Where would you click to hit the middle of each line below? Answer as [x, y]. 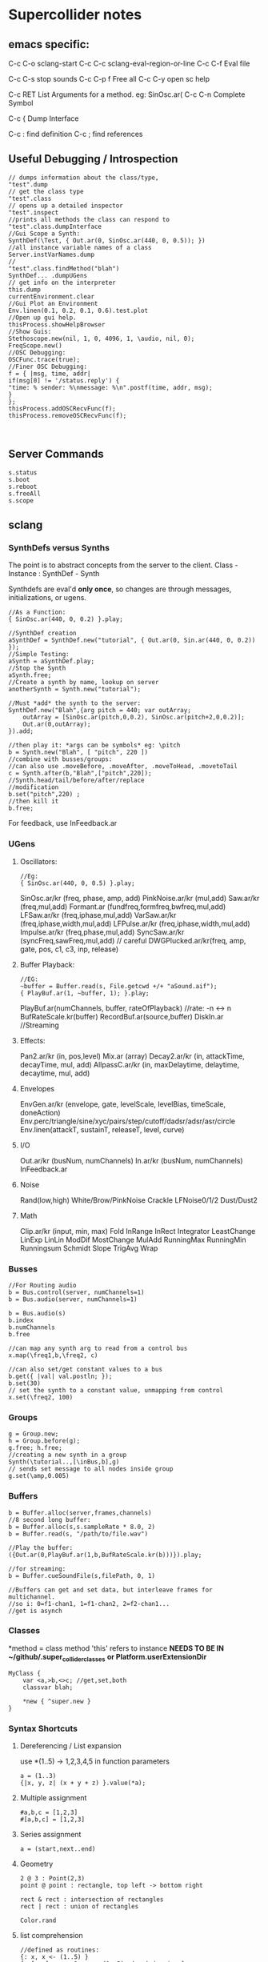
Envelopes [37, 1088]
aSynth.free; [30, 675]
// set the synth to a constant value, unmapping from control [116, 1390]
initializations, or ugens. [47, 598]
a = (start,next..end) [58, 1849]
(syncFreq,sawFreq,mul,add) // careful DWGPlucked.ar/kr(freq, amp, [133, 940]
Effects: [32, 1040]
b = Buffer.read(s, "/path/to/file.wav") [78, 1534]
